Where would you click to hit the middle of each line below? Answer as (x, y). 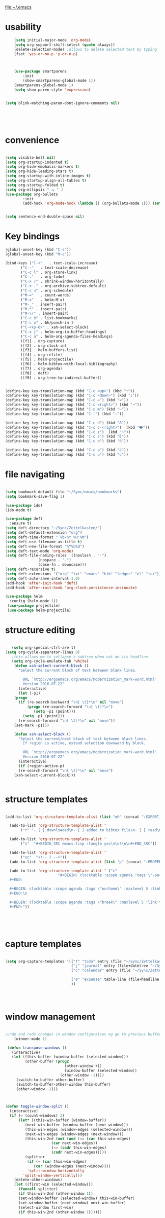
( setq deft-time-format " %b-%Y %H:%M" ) (47, 537)
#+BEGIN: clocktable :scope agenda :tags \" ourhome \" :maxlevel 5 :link (85, 889)
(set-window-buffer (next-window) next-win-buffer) (72, 1203)
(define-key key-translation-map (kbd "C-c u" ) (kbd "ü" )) (67, 455)
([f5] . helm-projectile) (47, 360)
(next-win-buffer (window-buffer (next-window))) (77, 1125)
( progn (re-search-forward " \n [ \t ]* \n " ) (70, 707)
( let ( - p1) (29, 693)
